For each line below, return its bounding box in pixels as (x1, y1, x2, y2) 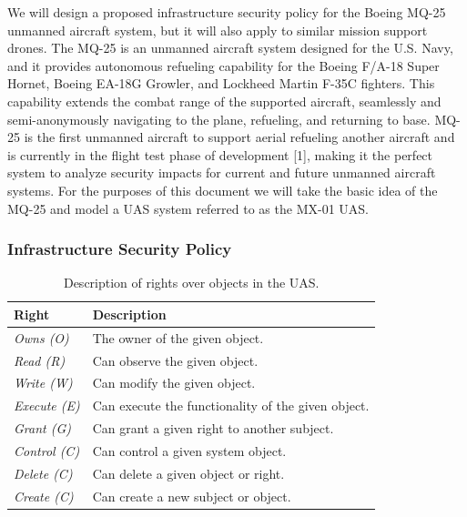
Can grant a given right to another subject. (92, 419, 334, 438)
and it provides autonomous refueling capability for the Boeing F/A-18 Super (7, 56, 440, 75)
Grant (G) (14, 419, 71, 438)
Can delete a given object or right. (92, 463, 285, 482)
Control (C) (14, 441, 80, 460)
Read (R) (14, 350, 66, 370)
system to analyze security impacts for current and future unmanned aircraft (7, 163, 436, 182)
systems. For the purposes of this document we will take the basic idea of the (7, 180, 438, 199)
